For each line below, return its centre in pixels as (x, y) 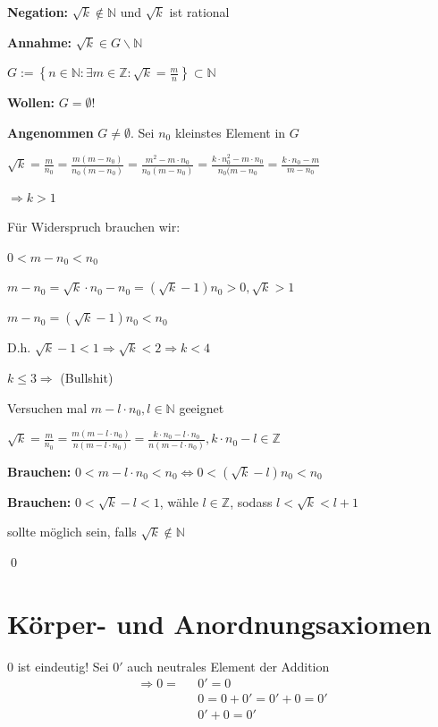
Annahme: (40, 42)
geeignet (202, 407)
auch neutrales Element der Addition (228, 666)
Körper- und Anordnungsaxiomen (219, 623)
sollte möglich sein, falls (72, 532)
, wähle (179, 501)
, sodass (251, 501)
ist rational (199, 12)
